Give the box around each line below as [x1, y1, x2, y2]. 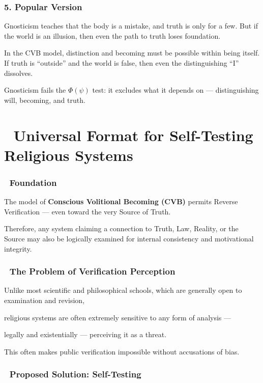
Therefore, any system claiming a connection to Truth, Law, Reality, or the [4, 223, 239, 234]
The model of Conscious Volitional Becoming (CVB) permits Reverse [4, 196, 238, 207]
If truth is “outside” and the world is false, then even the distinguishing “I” [4, 58, 239, 68]
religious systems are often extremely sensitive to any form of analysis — [4, 312, 231, 322]
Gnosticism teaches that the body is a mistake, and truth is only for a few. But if [4, 20, 258, 31]
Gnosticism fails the [4, 85, 66, 95]
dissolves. [4, 67, 33, 78]
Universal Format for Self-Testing [13, 124, 253, 145]
